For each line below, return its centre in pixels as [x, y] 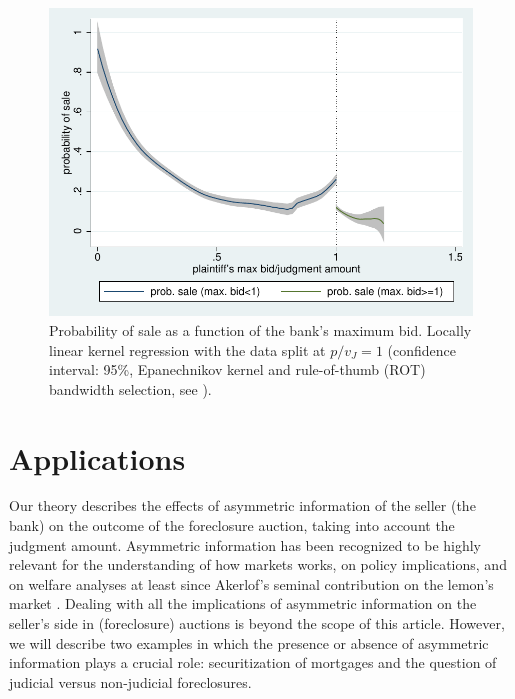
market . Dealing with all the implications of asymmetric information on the [243, 603]
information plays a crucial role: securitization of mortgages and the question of [253, 662]
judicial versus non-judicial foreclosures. [130, 681]
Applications [97, 457]
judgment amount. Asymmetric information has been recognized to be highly [245, 544]
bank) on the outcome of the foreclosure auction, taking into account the [232, 525]
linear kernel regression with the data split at [187, 349]
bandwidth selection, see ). [130, 388]
